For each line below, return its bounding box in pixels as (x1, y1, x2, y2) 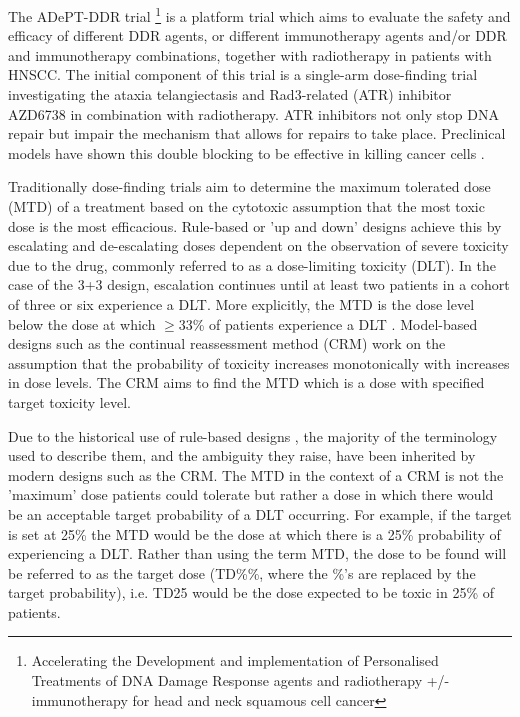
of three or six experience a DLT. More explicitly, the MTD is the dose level (8, 293, 475, 314)
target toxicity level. (8, 391, 131, 412)
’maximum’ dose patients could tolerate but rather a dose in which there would (8, 484, 494, 505)
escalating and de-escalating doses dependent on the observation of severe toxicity (8, 235, 509, 256)
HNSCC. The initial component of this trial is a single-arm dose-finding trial (8, 64, 478, 85)
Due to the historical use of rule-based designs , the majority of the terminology (8, 425, 498, 446)
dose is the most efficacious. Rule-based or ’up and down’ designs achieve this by (8, 215, 502, 236)
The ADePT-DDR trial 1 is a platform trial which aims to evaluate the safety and (8, 3, 511, 26)
